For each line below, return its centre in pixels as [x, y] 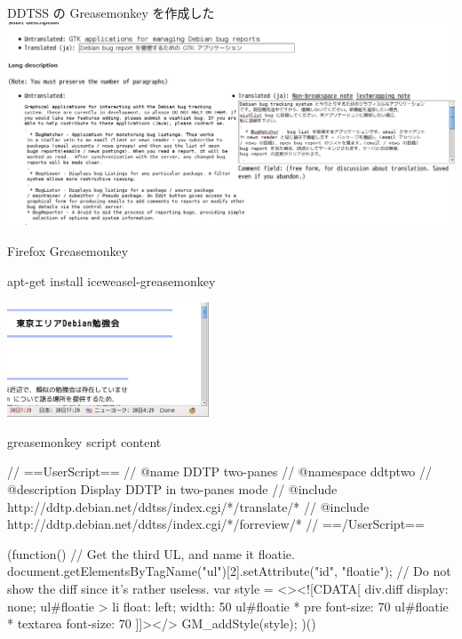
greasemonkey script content [84, 441]
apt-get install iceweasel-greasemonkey [112, 280]
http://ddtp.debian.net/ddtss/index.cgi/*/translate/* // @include [188, 506]
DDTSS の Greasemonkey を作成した [111, 12]
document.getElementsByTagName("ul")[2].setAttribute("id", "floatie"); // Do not [229, 571]
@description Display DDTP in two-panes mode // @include [172, 489]
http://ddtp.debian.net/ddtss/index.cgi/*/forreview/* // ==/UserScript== [216, 524]
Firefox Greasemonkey [68, 251]
